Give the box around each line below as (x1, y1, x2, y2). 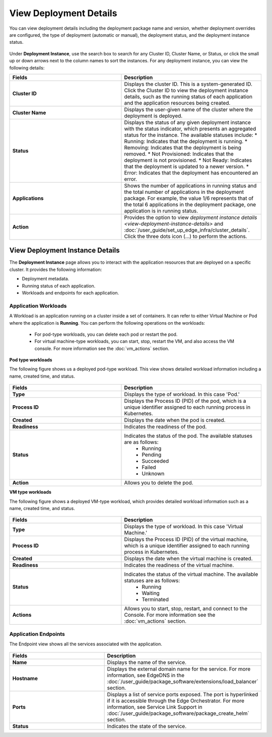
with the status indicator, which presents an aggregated (124, 125, 256, 132)
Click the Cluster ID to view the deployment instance (124, 87, 249, 94)
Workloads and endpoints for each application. (22, 289, 119, 296)
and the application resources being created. (124, 99, 231, 106)
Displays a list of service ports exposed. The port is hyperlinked (107, 691, 258, 698)
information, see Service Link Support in (107, 703, 202, 710)
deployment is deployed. (124, 112, 183, 119)
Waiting (142, 589, 160, 597)
